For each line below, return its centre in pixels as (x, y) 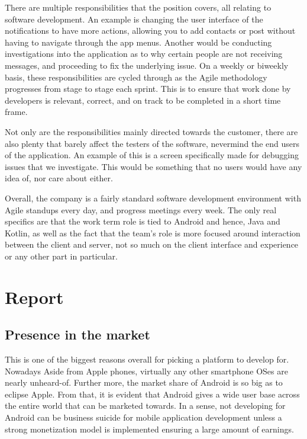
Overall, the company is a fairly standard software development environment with (153, 198)
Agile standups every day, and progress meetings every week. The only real (141, 209)
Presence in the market (77, 334)
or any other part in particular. (61, 256)
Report (34, 297)
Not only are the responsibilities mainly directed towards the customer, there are (151, 131)
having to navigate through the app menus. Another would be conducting (138, 42)
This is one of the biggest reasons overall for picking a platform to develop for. (147, 359)
